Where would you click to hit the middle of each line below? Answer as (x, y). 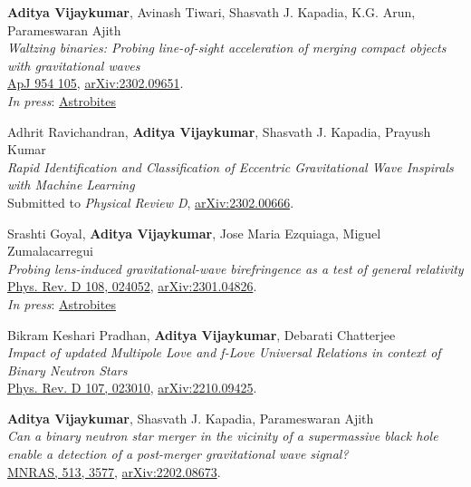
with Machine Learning (71, 185)
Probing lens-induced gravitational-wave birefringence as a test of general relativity (235, 268)
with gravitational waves (74, 65)
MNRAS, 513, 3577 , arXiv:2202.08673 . (114, 471)
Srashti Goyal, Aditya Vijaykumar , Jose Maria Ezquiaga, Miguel (194, 233)
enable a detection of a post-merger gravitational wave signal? (178, 454)
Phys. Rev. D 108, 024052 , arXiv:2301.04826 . (132, 286)
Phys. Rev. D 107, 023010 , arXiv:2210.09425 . (132, 388)
